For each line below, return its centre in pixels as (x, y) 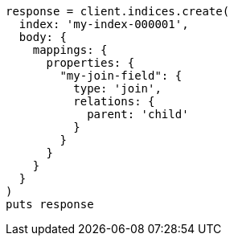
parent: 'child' (138, 114)
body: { (43, 37)
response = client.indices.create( (118, 11)
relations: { (114, 101)
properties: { (90, 63)
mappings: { (70, 50)
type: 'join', (117, 88)
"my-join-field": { (121, 76)
